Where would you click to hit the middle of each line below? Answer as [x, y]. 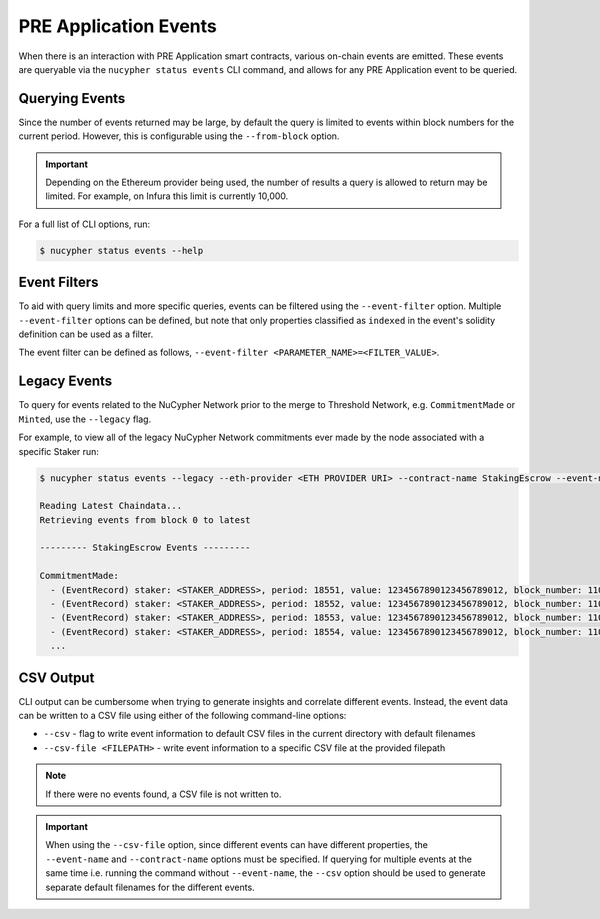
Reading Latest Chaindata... [111, 506]
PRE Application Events [117, 26]
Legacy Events [65, 381]
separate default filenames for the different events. [150, 887]
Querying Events [72, 98]
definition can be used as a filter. [86, 334]
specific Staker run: [59, 451]
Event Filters [58, 282]
